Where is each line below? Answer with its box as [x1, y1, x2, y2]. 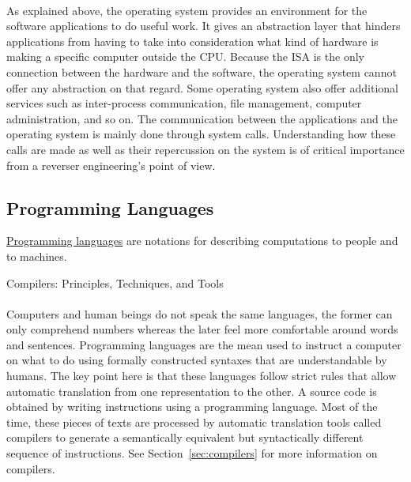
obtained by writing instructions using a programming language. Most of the [6, 398, 378, 415]
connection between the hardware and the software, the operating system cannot [6, 63, 397, 80]
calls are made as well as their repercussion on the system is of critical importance [6, 141, 405, 157]
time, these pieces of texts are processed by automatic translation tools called [6, 413, 382, 430]
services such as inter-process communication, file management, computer [6, 95, 362, 111]
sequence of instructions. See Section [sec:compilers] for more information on [6, 445, 378, 461]
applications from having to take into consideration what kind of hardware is [6, 32, 379, 49]
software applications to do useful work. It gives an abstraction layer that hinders [6, 17, 401, 34]
